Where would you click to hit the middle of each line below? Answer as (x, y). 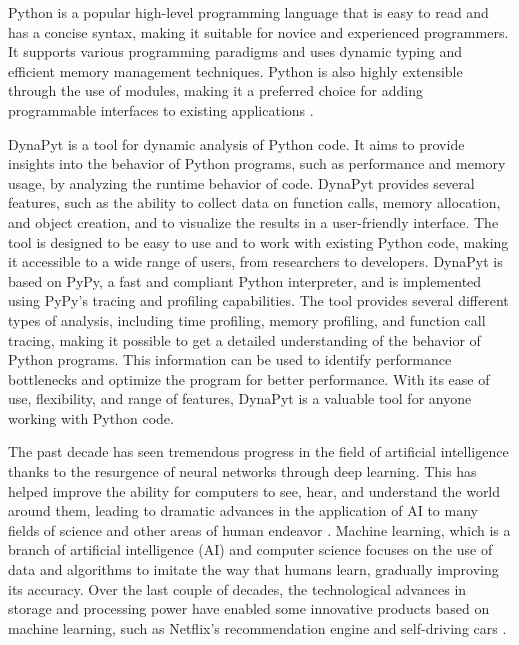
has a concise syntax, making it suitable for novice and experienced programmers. (258, 31)
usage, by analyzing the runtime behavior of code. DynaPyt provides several (241, 182)
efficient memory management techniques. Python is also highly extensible (235, 70)
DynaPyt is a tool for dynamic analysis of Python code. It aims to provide (236, 143)
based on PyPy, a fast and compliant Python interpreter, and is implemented (245, 280)
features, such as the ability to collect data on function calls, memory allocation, (254, 202)
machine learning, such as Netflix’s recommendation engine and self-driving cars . (257, 627)
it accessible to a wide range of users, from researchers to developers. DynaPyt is (255, 261)
